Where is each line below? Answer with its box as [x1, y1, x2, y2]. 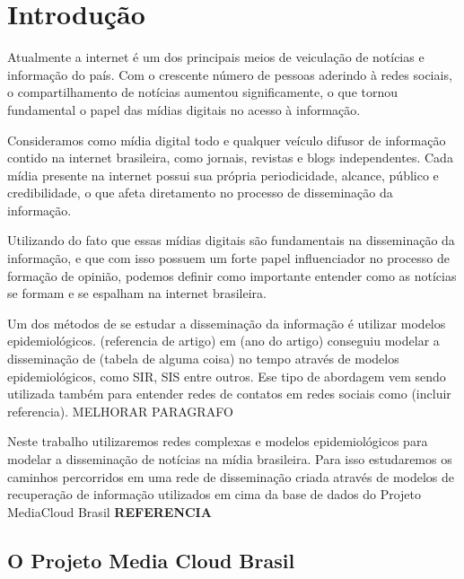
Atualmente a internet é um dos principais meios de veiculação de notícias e [7, 48, 425, 66]
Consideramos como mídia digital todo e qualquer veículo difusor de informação [7, 130, 446, 149]
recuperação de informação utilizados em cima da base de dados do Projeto [7, 485, 422, 504]
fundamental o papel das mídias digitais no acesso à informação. [7, 100, 361, 118]
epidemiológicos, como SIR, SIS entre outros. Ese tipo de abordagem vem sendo [7, 366, 446, 385]
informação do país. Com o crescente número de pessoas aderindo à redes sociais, [7, 65, 452, 83]
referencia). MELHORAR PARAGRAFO [7, 401, 233, 420]
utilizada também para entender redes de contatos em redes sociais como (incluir [7, 384, 451, 403]
